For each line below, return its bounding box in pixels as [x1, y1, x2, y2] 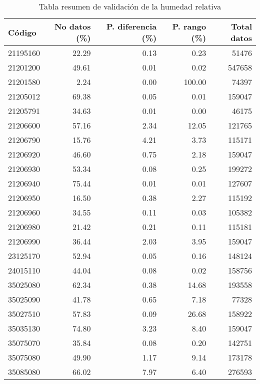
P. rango [172, 20, 206, 32]
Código [8, 26, 36, 38]
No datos [54, 20, 91, 32]
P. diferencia [106, 20, 157, 32]
